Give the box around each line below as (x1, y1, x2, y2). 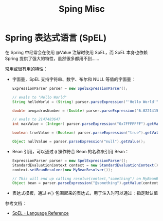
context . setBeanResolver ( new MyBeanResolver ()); (12, 167, 113, 172)
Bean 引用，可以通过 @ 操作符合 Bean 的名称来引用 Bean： (12, 148, 129, 154)
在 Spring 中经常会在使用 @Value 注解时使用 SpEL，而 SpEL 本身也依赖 (5, 49, 148, 55)
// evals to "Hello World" (12, 95, 67, 100)
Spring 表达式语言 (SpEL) (5, 33, 107, 43)
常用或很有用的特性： (5, 66, 48, 72)
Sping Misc (58, 3, 105, 15)
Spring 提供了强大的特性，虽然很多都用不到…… (5, 55, 100, 61)
